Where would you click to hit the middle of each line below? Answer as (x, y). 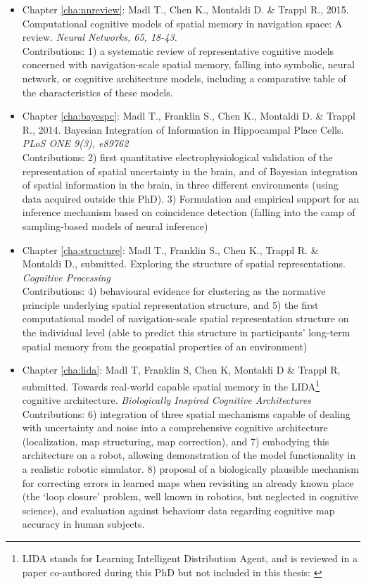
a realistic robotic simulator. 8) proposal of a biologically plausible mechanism (190, 469)
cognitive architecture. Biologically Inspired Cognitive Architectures (166, 400)
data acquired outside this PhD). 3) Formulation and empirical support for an (191, 198)
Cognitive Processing (67, 277)
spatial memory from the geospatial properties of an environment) (165, 346)
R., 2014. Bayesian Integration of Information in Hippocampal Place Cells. (183, 129)
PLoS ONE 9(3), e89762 (75, 143)
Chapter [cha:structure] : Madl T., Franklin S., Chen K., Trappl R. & (170, 249)
